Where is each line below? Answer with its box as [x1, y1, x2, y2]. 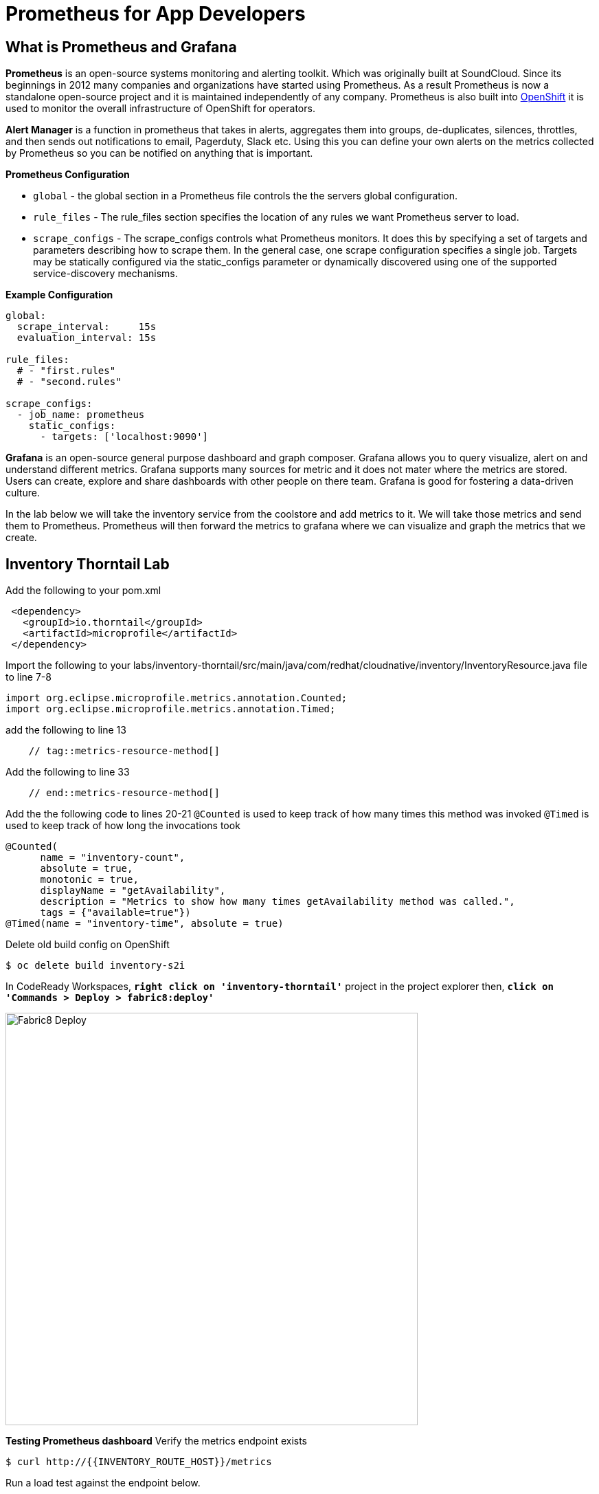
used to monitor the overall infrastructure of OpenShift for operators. [5, 102, 315, 115]
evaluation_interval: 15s [16, 332, 157, 344]
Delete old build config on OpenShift [5, 938, 170, 951]
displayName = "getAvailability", [40, 885, 226, 897]
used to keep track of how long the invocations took [5, 820, 240, 832]
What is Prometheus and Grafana [5, 38, 237, 56]
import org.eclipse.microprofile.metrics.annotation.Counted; [5, 692, 348, 704]
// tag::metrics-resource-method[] [28, 745, 220, 757]
